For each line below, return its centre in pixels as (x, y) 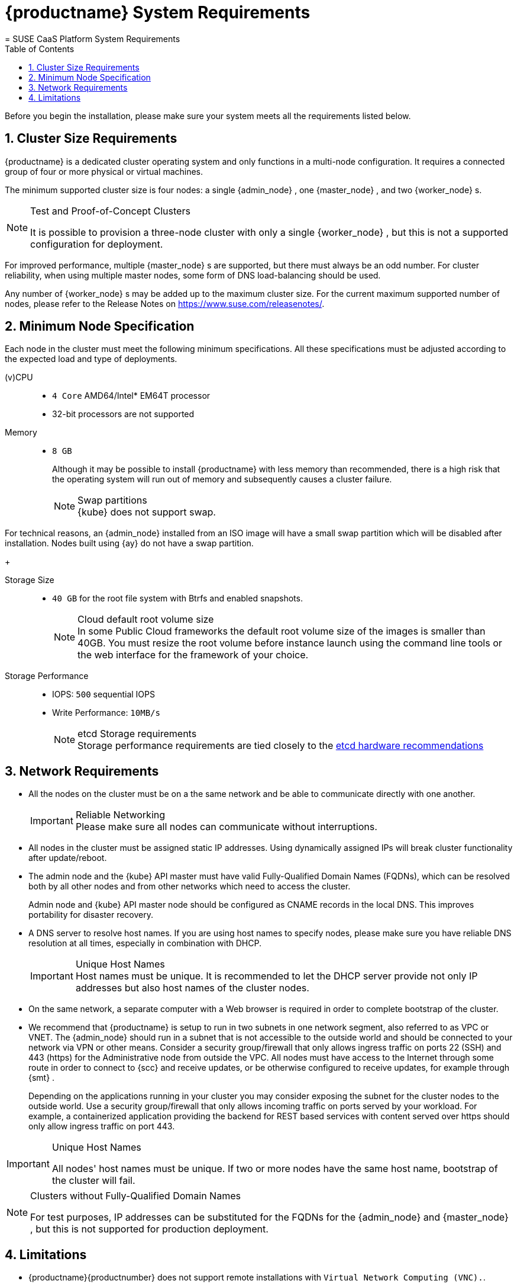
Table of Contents (40, 49)
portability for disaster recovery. (91, 915)
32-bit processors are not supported (123, 414)
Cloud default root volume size (146, 620)
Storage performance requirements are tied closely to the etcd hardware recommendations (281, 746)
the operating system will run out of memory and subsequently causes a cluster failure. (222, 479)
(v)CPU (19, 377)
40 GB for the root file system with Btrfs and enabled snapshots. (177, 598)
